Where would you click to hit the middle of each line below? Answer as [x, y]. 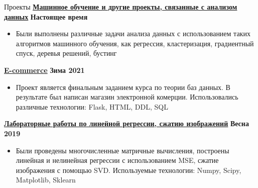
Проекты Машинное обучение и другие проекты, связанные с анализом [121, 7]
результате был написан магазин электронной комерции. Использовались [127, 97]
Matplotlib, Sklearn [46, 180]
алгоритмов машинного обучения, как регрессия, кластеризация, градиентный [135, 43]
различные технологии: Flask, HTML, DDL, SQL [92, 106]
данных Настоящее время [46, 16]
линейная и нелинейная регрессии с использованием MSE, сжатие [117, 160]
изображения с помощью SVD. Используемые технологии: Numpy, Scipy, [128, 170]
